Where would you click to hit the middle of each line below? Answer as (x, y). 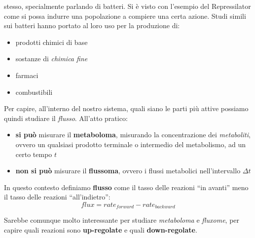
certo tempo (34, 154)
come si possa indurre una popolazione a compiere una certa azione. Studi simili (125, 16)
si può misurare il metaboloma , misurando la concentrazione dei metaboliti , (133, 135)
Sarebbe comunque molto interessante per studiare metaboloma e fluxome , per (122, 220)
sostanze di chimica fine (52, 59)
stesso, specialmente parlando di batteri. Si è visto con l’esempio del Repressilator (127, 6)
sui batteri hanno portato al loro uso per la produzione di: (92, 25)
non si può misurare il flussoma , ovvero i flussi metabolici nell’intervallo (128, 171)
